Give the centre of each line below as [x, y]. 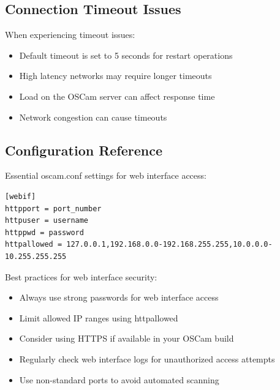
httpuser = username [47, 221]
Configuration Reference [84, 150]
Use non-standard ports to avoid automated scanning [119, 379]
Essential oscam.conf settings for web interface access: [106, 175]
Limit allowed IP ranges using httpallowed [99, 317]
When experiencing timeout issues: [70, 35]
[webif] [21, 196]
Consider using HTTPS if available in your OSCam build [127, 338]
